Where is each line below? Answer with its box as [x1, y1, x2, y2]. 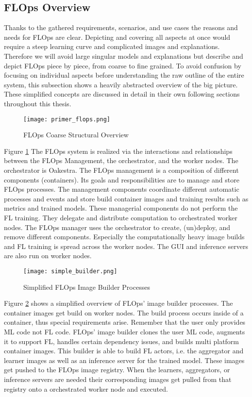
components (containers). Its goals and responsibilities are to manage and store [4, 174, 239, 184]
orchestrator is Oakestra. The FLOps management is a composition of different [4, 165, 239, 175]
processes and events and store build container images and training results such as [4, 193, 249, 203]
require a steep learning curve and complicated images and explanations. [4, 41, 220, 51]
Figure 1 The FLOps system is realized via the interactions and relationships [4, 146, 233, 156]
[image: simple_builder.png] [23, 267, 118, 275]
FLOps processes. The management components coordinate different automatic [4, 184, 239, 194]
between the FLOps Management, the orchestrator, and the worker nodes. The [4, 155, 238, 165]
